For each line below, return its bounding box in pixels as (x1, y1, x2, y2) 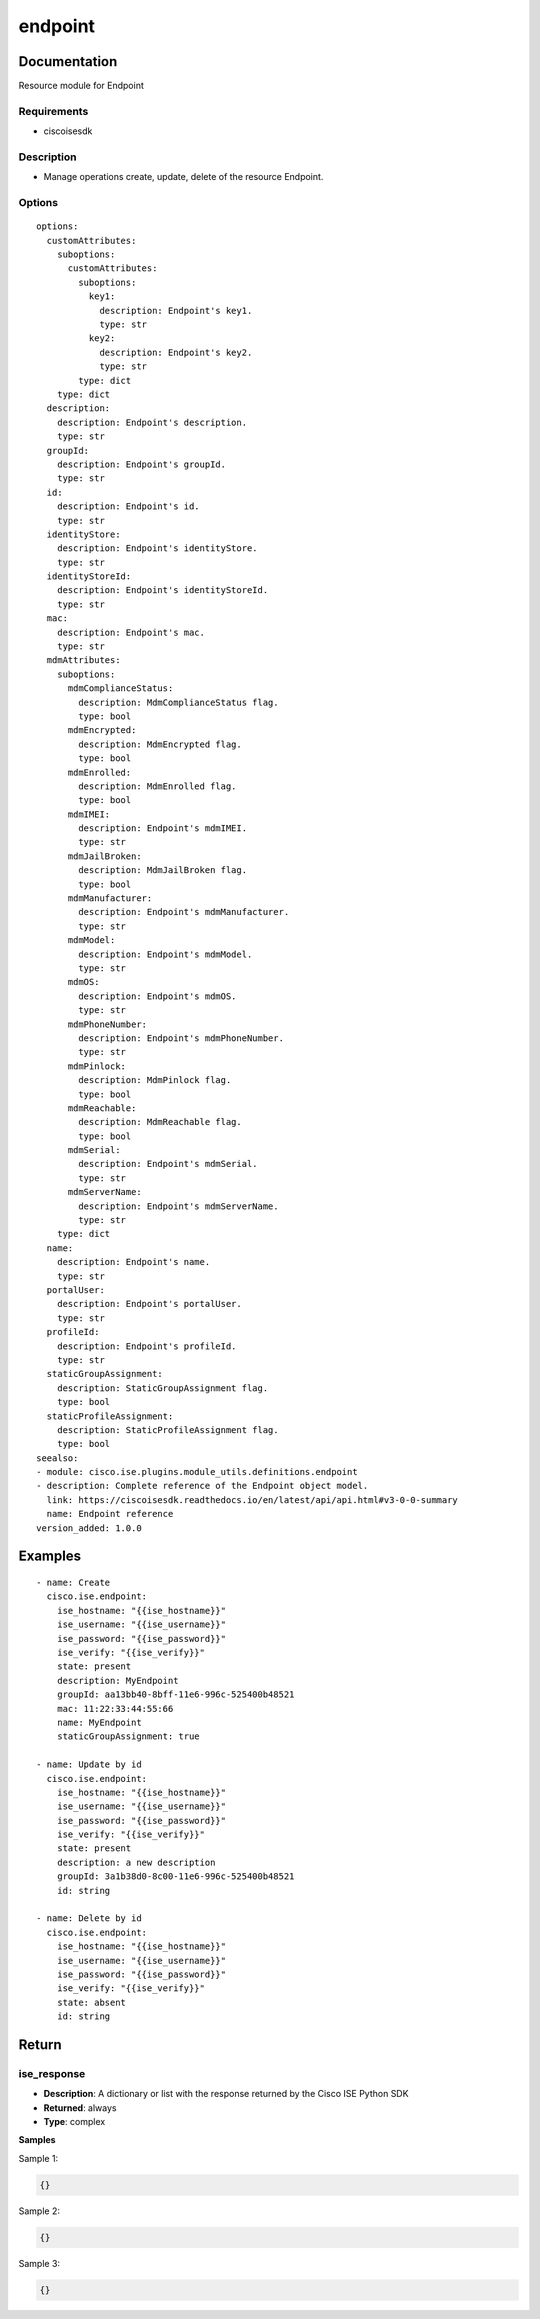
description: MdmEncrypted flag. (78, 738, 242, 750)
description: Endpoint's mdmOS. (78, 990, 237, 1002)
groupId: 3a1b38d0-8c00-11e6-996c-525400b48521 (56, 1871, 295, 1882)
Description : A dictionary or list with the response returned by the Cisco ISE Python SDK (43, 2088, 409, 2100)
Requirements (18, 104, 89, 118)
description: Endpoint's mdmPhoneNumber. (78, 1032, 285, 1044)
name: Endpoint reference (46, 1508, 174, 1520)
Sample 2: (18, 2205, 60, 2217)
